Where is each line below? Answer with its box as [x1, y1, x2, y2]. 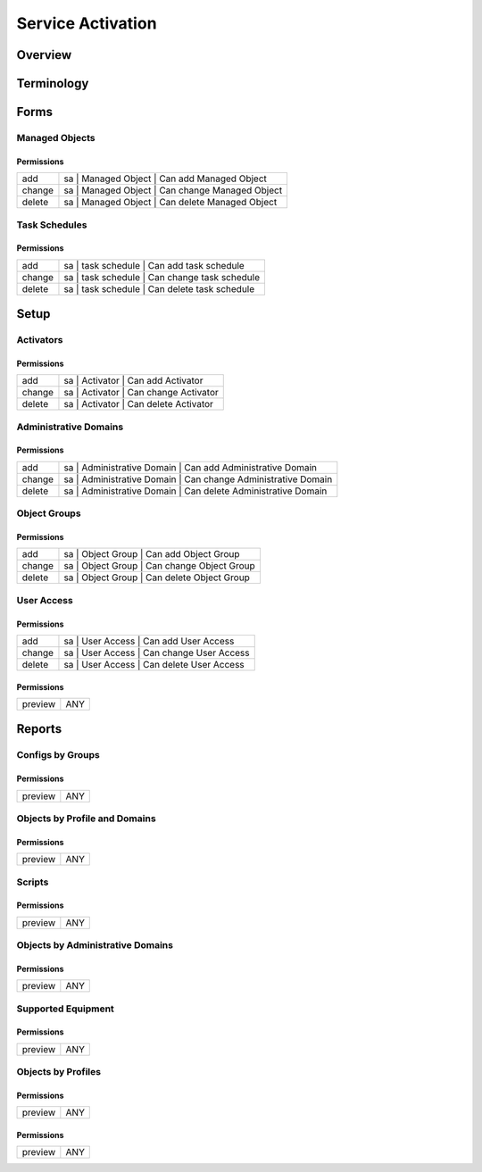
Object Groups [16, 507, 81, 520]
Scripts [16, 876, 49, 888]
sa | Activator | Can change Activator [63, 387, 219, 399]
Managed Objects [16, 131, 96, 144]
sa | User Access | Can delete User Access [63, 658, 245, 670]
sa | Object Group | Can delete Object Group [63, 571, 250, 584]
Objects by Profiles [16, 1066, 102, 1078]
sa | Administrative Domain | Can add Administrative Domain [63, 461, 317, 473]
